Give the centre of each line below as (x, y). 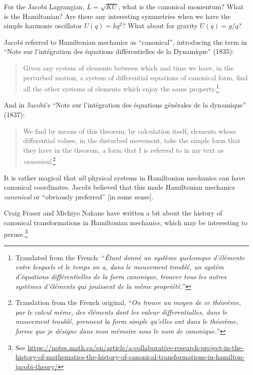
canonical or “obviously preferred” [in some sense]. (79, 196)
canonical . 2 (39, 161)
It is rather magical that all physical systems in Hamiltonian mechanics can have (125, 177)
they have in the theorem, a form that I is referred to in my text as (123, 150)
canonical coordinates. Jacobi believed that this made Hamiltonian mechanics (119, 187)
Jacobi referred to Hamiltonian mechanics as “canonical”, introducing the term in (126, 42)
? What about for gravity (160, 26)
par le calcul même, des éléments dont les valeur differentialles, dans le (121, 312)
